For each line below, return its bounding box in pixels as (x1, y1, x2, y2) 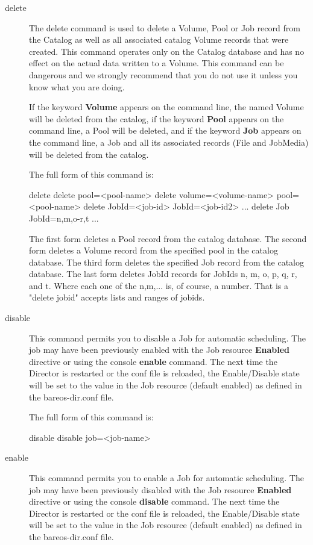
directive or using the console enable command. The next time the (29, 355, 277, 367)
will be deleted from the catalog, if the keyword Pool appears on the (29, 112, 284, 125)
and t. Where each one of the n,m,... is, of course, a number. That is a (29, 279, 289, 291)
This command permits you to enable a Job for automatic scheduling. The (29, 472, 304, 484)
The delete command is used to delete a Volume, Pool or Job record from (29, 21, 300, 34)
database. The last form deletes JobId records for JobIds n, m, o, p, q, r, (29, 267, 297, 280)
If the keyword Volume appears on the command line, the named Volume (29, 101, 304, 113)
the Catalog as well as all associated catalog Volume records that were (29, 33, 289, 46)
